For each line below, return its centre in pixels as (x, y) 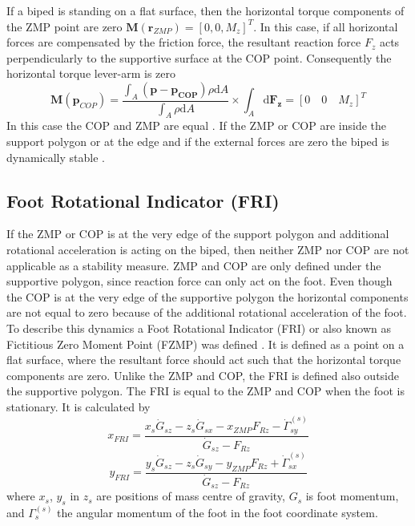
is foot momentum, (352, 496)
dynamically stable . (56, 157)
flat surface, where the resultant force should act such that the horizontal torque (204, 360)
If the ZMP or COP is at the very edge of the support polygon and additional (198, 234)
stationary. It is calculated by (79, 406)
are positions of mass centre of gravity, (191, 496)
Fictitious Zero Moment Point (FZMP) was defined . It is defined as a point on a (205, 344)
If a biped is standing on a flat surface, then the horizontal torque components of (205, 10)
